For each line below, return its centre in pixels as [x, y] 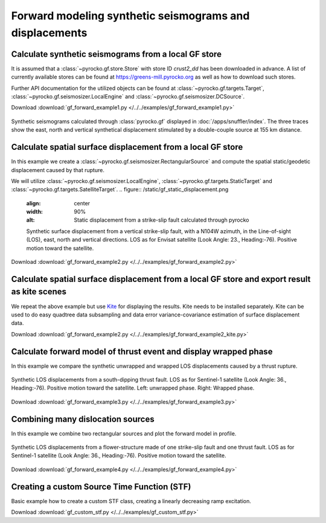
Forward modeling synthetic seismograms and [130, 16]
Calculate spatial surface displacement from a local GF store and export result [161, 279]
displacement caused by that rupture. [58, 170]
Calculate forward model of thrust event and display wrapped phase [142, 351]
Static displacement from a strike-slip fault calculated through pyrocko [161, 220]
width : [35, 212]
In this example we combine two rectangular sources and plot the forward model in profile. [124, 433]
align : [34, 203]
